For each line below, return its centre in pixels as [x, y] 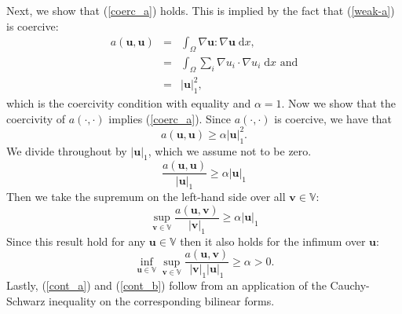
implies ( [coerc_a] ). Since [170, 118]
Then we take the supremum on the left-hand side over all [146, 197]
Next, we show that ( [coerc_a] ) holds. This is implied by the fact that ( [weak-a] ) [201, 10]
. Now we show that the [339, 103]
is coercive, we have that [333, 118]
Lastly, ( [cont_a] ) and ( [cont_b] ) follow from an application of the [166, 285]
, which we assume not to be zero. [230, 150]
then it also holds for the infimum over [273, 241]
